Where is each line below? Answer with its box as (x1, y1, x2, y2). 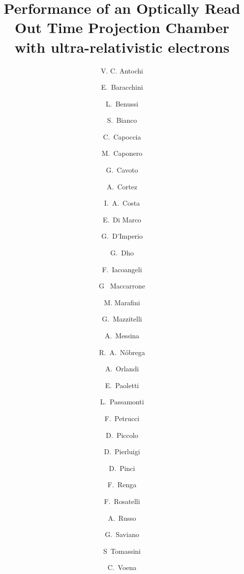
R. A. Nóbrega (99, 347, 145, 357)
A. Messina (104, 330, 140, 340)
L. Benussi (106, 98, 138, 108)
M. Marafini (104, 297, 140, 307)
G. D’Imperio (101, 231, 143, 241)
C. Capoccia (103, 131, 141, 142)
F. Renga (107, 479, 137, 490)
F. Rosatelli (104, 496, 140, 506)
